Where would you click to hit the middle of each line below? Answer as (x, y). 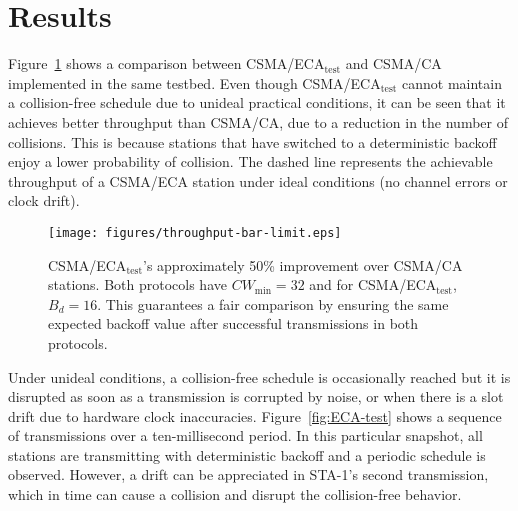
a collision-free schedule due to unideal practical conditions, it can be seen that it (257, 102)
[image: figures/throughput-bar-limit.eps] (195, 232)
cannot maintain (452, 82)
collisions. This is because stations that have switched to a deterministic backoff (252, 141)
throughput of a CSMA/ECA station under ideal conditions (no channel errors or (258, 180)
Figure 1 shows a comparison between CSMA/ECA (166, 63)
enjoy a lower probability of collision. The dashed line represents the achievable (250, 161)
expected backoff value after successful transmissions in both (233, 323)
